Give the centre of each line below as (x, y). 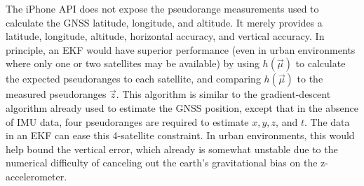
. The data (327, 121)
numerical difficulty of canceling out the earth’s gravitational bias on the (162, 163)
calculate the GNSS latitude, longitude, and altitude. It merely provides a (164, 22)
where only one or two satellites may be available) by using (133, 63)
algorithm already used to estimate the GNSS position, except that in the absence (182, 107)
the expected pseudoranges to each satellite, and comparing (133, 79)
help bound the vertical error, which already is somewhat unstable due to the (172, 149)
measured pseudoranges (56, 94)
